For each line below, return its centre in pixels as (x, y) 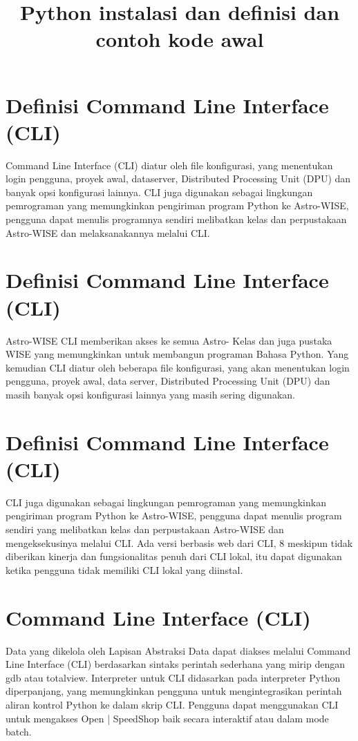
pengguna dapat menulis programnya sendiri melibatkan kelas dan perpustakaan (176, 219)
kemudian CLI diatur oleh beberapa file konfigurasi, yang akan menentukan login (178, 367)
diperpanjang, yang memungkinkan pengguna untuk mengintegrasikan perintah (174, 691)
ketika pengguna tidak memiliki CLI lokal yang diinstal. (124, 569)
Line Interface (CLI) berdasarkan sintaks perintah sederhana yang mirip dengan (175, 664)
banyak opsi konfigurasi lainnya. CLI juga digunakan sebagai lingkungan (159, 192)
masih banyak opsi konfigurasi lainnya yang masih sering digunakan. (150, 394)
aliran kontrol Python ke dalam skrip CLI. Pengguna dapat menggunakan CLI (172, 704)
